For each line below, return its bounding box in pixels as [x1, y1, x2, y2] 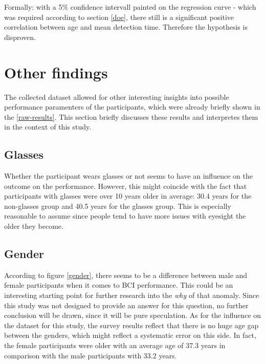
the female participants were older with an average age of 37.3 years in [4, 340, 226, 350]
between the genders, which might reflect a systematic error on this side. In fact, [4, 330, 256, 340]
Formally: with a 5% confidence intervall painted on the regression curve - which [4, 2, 256, 12]
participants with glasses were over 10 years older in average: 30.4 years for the [4, 190, 252, 201]
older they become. [4, 221, 63, 231]
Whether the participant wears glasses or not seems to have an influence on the [4, 170, 253, 181]
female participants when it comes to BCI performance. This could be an [4, 280, 233, 290]
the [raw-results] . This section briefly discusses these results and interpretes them [4, 111, 258, 122]
